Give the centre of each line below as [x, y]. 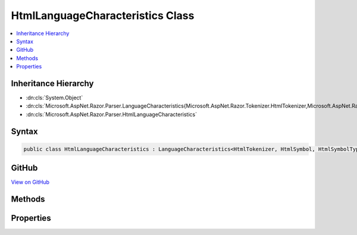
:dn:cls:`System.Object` [54, 98]
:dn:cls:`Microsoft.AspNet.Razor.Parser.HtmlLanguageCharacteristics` [112, 114]
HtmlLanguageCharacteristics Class [103, 15]
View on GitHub [30, 182]
